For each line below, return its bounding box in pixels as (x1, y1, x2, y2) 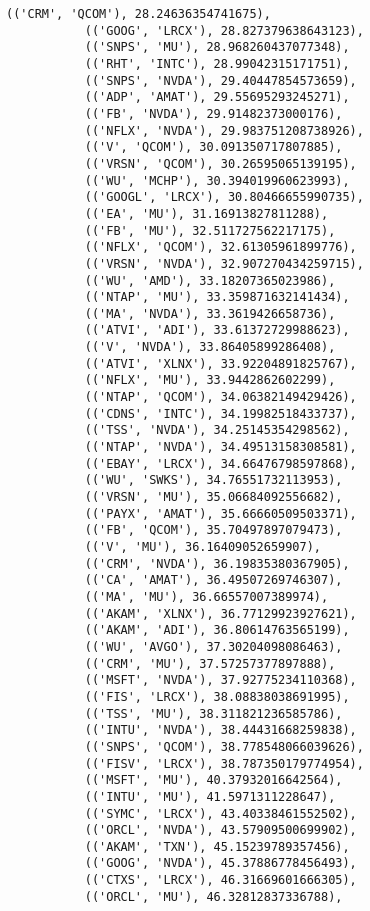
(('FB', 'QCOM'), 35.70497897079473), (84, 523, 343, 538)
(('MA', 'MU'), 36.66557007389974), (84, 589, 329, 604)
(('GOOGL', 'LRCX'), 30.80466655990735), (84, 190, 364, 205)
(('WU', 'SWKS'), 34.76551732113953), (84, 473, 343, 488)
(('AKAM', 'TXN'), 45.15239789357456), (84, 839, 350, 854)
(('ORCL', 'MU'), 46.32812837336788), (84, 889, 343, 904)
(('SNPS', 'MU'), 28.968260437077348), (84, 40, 350, 55)
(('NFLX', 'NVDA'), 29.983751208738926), (84, 123, 364, 138)
